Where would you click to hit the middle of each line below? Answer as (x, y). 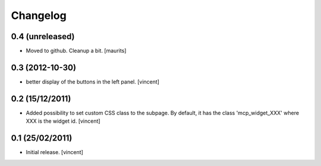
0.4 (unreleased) (43, 36)
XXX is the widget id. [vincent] (63, 121)
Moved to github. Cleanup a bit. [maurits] (76, 51)
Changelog (39, 15)
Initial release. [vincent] (54, 152)
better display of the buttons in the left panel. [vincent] (93, 82)
